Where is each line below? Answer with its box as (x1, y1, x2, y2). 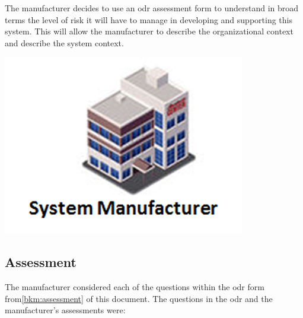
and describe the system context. (5, 36, 124, 49)
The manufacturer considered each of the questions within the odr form (5, 281, 264, 293)
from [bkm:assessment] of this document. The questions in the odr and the (5, 292, 273, 304)
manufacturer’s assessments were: (5, 304, 126, 316)
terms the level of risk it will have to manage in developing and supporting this (5, 13, 292, 26)
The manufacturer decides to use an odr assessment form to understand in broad (5, 2, 299, 14)
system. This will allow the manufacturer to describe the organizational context (5, 25, 294, 37)
